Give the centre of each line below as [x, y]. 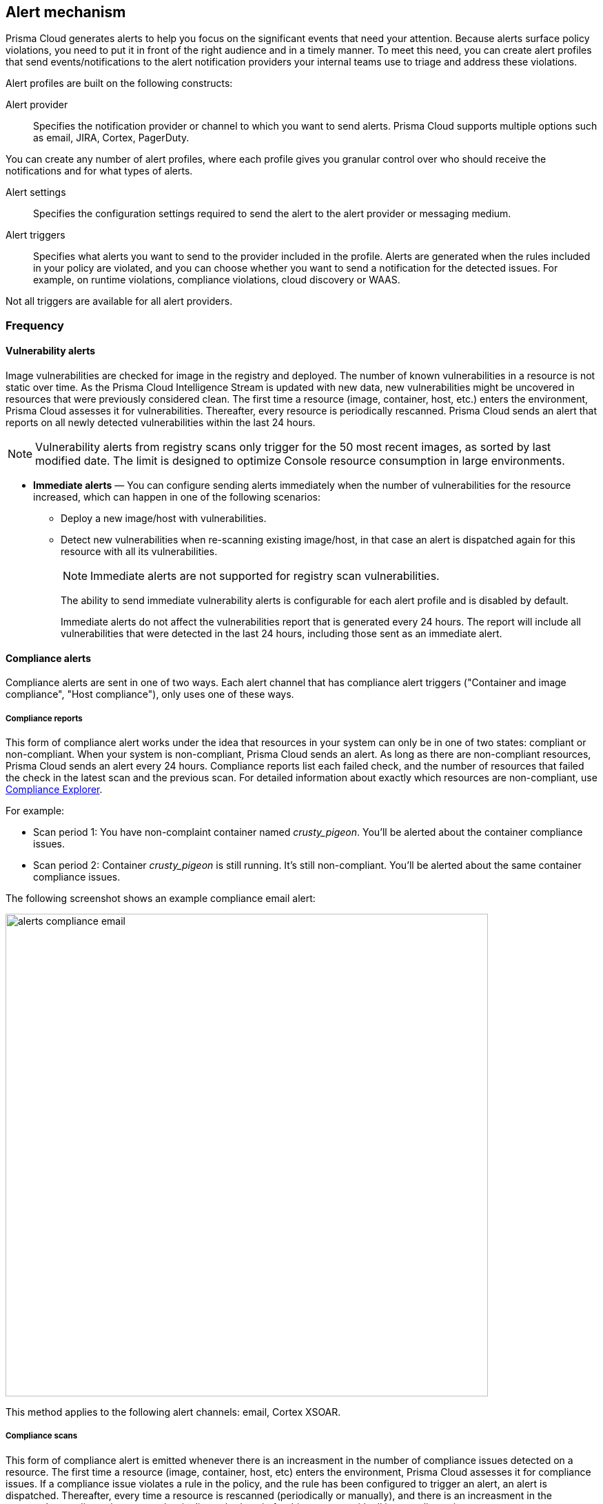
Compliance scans [42, 1436]
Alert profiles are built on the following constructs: [119, 83]
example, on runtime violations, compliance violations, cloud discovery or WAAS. [217, 280]
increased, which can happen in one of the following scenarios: [177, 497]
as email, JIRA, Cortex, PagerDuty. [111, 138]
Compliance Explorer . [54, 790]
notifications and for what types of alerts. [99, 171]
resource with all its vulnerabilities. [139, 552]
